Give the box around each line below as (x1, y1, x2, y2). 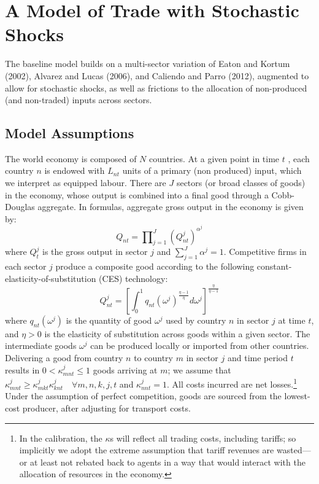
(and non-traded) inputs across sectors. (5, 93, 152, 106)
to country (134, 351, 174, 364)
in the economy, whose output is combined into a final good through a (5, 188, 269, 201)
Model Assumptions (5, 123, 134, 142)
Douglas (5, 200, 35, 213)
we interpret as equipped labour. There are (5, 176, 166, 189)
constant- (256, 260, 292, 273)
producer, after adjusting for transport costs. (22, 402, 191, 415)
